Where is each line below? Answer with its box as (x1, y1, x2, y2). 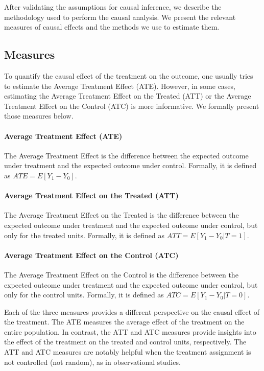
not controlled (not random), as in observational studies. (4, 356, 181, 367)
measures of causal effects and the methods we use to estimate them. (4, 21, 220, 32)
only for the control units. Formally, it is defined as (4, 289, 164, 300)
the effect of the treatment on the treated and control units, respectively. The (4, 336, 247, 347)
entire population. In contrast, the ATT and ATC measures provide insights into (4, 326, 256, 337)
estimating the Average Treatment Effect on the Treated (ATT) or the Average (4, 90, 251, 101)
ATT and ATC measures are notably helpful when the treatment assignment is (4, 346, 251, 357)
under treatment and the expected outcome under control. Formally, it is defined (4, 160, 257, 171)
